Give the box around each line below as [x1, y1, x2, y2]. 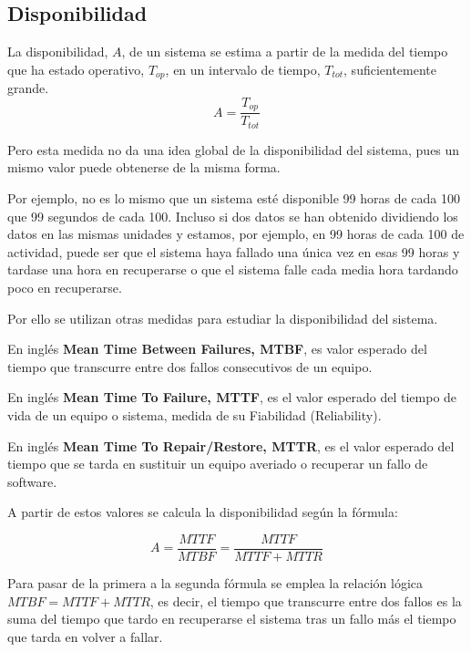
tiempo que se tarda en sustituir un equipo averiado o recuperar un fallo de [7, 454, 428, 473]
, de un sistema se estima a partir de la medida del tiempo [121, 42, 448, 61]
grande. [7, 78, 49, 98]
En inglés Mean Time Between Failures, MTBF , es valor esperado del [7, 339, 427, 358]
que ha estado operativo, [7, 59, 145, 78]
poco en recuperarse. [7, 277, 122, 296]
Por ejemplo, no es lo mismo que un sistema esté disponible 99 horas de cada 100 [7, 188, 460, 207]
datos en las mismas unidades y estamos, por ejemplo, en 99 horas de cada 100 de [7, 224, 465, 243]
